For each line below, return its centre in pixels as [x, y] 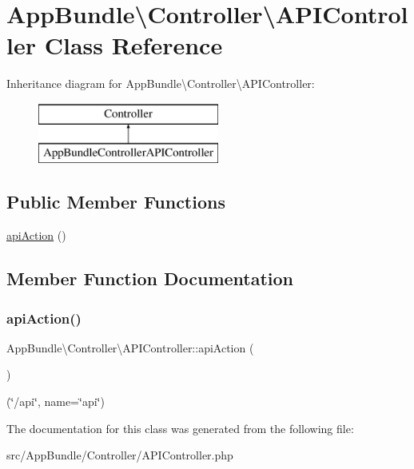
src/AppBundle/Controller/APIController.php [120, 455]
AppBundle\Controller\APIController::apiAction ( [130, 347]
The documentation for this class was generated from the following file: [180, 428]
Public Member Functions [116, 202]
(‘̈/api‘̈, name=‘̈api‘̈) [56, 401]
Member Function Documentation [150, 278]
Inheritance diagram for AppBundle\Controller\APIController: [161, 83]
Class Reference [133, 45]
